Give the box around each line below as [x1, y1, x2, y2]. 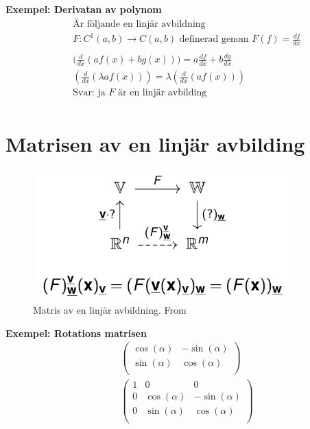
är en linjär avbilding [118, 88, 207, 98]
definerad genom [179, 34, 249, 45]
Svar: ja [73, 88, 106, 98]
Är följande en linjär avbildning [73, 19, 206, 29]
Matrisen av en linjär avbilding [5, 130, 305, 158]
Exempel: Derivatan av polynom [5, 2, 162, 16]
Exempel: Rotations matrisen [5, 325, 147, 340]
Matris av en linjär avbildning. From [33, 302, 187, 316]
